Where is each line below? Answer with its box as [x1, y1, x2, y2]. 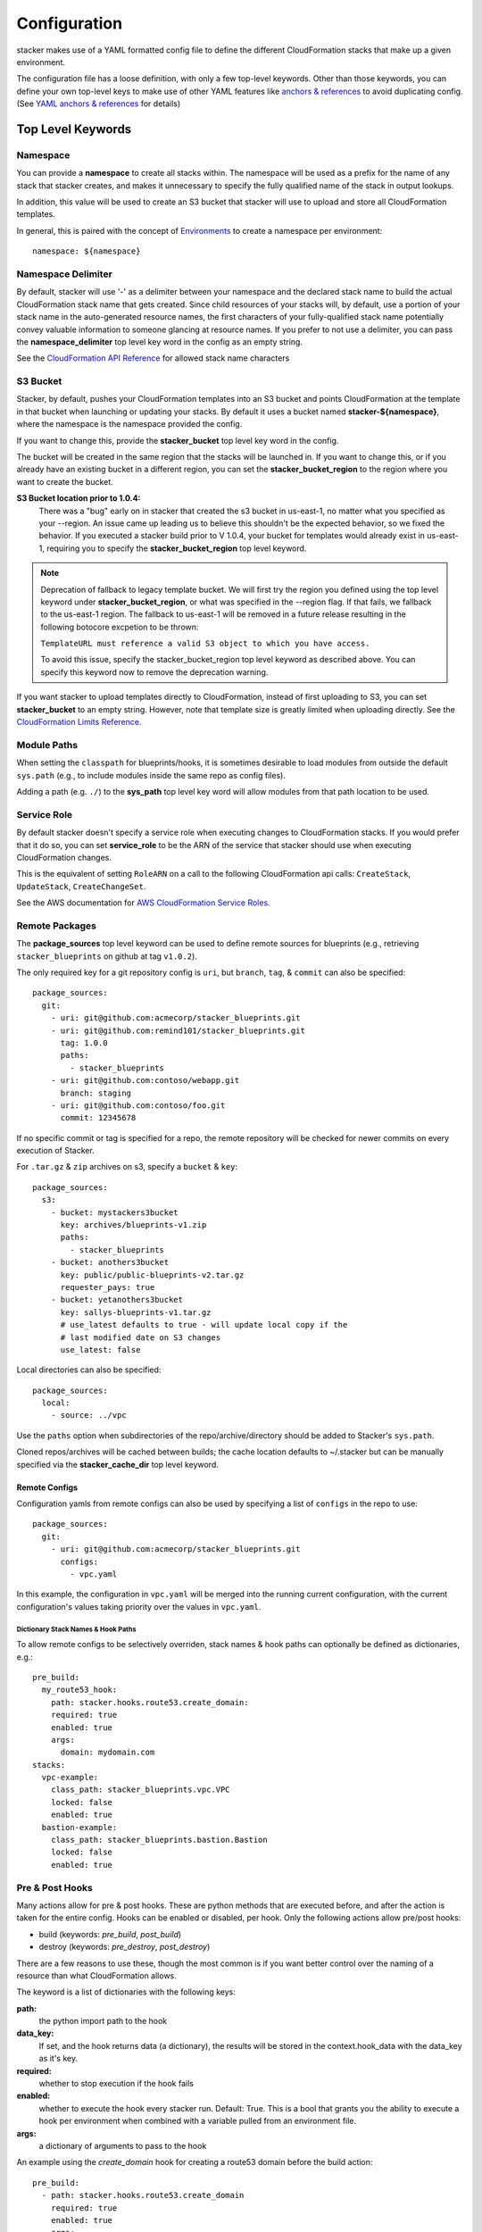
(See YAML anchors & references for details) [16, 98, 181, 109]
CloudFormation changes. [16, 852, 112, 862]
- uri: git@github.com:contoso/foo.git [50, 1100, 226, 1111]
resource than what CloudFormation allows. [16, 1970, 178, 1981]
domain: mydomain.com [60, 1747, 155, 1758]
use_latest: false [60, 1345, 141, 1354]
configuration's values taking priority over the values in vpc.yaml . [16, 1601, 262, 1612]
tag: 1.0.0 [60, 1037, 108, 1048]
